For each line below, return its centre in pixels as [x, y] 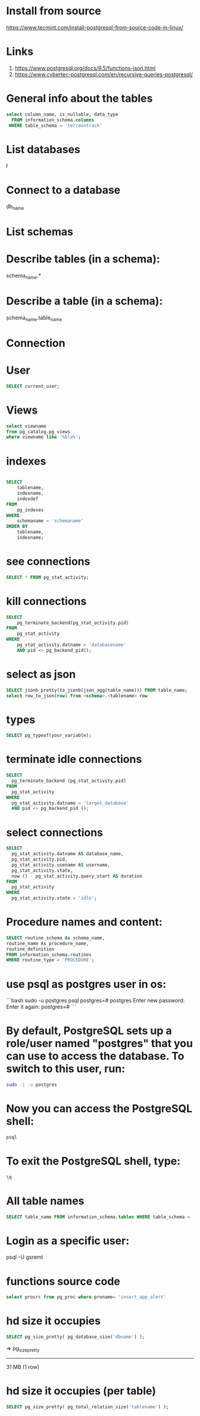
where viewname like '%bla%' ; [44, 437]
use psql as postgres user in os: [86, 984]
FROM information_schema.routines [49, 955]
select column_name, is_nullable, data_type [62, 114]
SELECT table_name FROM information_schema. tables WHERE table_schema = [98, 1217]
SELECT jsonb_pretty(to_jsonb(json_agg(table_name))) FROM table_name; [97, 690]
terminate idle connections [74, 760]
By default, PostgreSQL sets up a [89, 1031]
